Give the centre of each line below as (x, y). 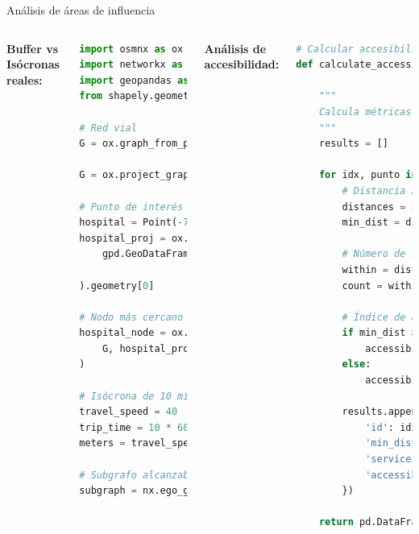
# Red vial (108, 128)
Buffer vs (33, 48)
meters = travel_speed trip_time (224, 443)
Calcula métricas (365, 112)
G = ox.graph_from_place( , (201, 144)
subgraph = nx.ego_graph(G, (154, 491)
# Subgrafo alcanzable (140, 475)
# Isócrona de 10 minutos (149, 396)
